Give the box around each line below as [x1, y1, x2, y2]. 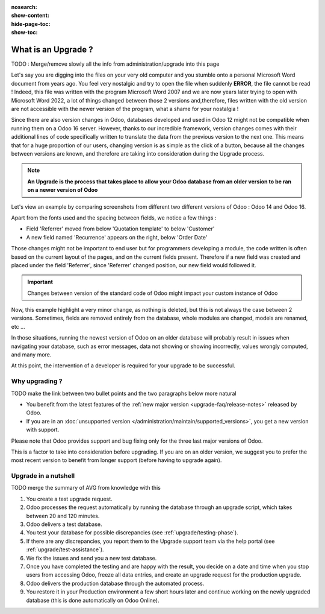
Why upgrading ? [11, 377, 63, 385]
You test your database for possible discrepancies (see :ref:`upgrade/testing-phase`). [26, 529, 239, 536]
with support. [26, 426, 60, 434]
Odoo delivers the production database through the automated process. [26, 580, 205, 587]
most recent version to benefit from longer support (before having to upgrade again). [11, 457, 222, 464]
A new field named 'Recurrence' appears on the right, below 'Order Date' [26, 233, 208, 241]
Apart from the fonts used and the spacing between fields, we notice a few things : [11, 214, 217, 221]
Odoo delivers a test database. [26, 521, 102, 528]
